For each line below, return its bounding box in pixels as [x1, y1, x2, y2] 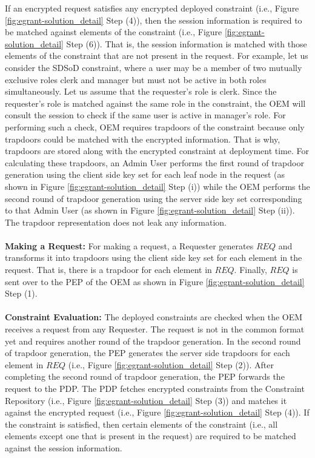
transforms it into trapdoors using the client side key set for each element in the [5, 251, 302, 264]
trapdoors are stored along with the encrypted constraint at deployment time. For [5, 144, 309, 157]
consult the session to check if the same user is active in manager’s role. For [5, 109, 286, 121]
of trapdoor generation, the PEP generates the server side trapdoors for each [5, 346, 290, 359]
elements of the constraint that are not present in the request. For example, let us [5, 49, 308, 62]
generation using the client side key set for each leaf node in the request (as [5, 168, 285, 181]
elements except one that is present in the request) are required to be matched [5, 429, 296, 442]
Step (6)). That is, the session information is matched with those [66, 37, 307, 50]
